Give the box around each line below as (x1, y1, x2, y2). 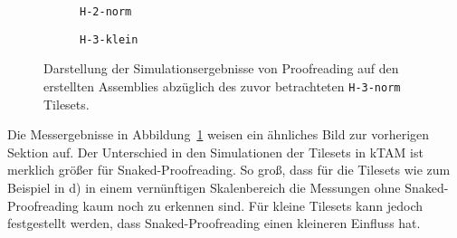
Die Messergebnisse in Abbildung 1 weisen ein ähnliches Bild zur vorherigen (7, 125, 430, 144)
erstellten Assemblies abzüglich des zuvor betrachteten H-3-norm (43, 76, 401, 95)
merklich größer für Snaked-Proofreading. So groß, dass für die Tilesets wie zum (7, 160, 451, 179)
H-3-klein (80, 33, 138, 46)
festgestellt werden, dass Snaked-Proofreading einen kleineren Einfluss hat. (7, 214, 421, 233)
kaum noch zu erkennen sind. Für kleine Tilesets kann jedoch (82, 195, 424, 214)
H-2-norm (80, 5, 132, 18)
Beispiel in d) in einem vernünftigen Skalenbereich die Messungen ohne (7, 177, 401, 196)
